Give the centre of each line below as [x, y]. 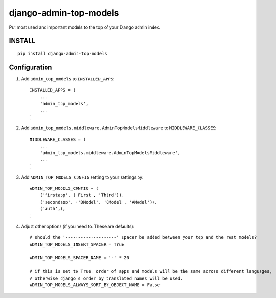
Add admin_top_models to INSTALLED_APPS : [68, 79]
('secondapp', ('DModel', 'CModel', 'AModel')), [98, 202]
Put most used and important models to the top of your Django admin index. [85, 27]
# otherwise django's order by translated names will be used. [106, 278]
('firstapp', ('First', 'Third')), [82, 195]
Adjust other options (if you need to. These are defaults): [78, 226]
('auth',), [53, 209]
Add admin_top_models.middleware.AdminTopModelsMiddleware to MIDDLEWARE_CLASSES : [119, 128]
